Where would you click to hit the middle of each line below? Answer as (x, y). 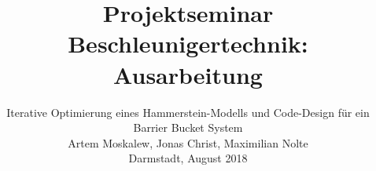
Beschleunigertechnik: (188, 44)
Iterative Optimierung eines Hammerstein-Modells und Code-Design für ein (188, 112)
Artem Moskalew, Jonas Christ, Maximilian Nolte (188, 142)
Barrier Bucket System (188, 127)
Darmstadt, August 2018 (188, 158)
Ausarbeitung (188, 74)
